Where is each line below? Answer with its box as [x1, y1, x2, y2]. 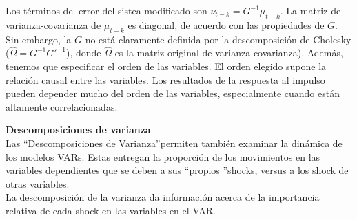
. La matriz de [280, 3, 341, 17]
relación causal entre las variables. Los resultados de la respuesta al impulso [6, 72, 325, 87]
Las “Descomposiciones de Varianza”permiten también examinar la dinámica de [6, 135, 343, 150]
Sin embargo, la [6, 32, 72, 46]
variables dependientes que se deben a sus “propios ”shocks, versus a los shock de [6, 163, 349, 177]
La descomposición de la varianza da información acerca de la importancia [6, 190, 320, 204]
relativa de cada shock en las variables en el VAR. [6, 203, 216, 217]
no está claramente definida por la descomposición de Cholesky [85, 32, 351, 46]
